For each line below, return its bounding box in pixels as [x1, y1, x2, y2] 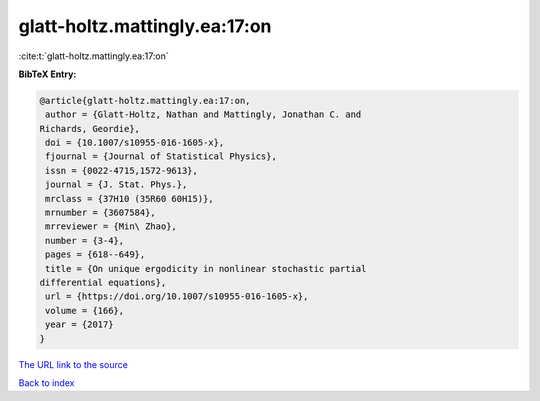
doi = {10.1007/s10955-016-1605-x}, [45, 137, 225, 149]
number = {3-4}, [45, 235, 125, 246]
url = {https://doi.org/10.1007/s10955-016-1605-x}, [45, 291, 309, 302]
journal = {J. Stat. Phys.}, [45, 179, 188, 190]
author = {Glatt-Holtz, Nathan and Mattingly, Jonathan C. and [45, 109, 362, 120]
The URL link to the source [18, 358, 129, 370]
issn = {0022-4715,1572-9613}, [45, 165, 199, 176]
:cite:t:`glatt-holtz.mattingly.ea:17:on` [18, 50, 169, 62]
